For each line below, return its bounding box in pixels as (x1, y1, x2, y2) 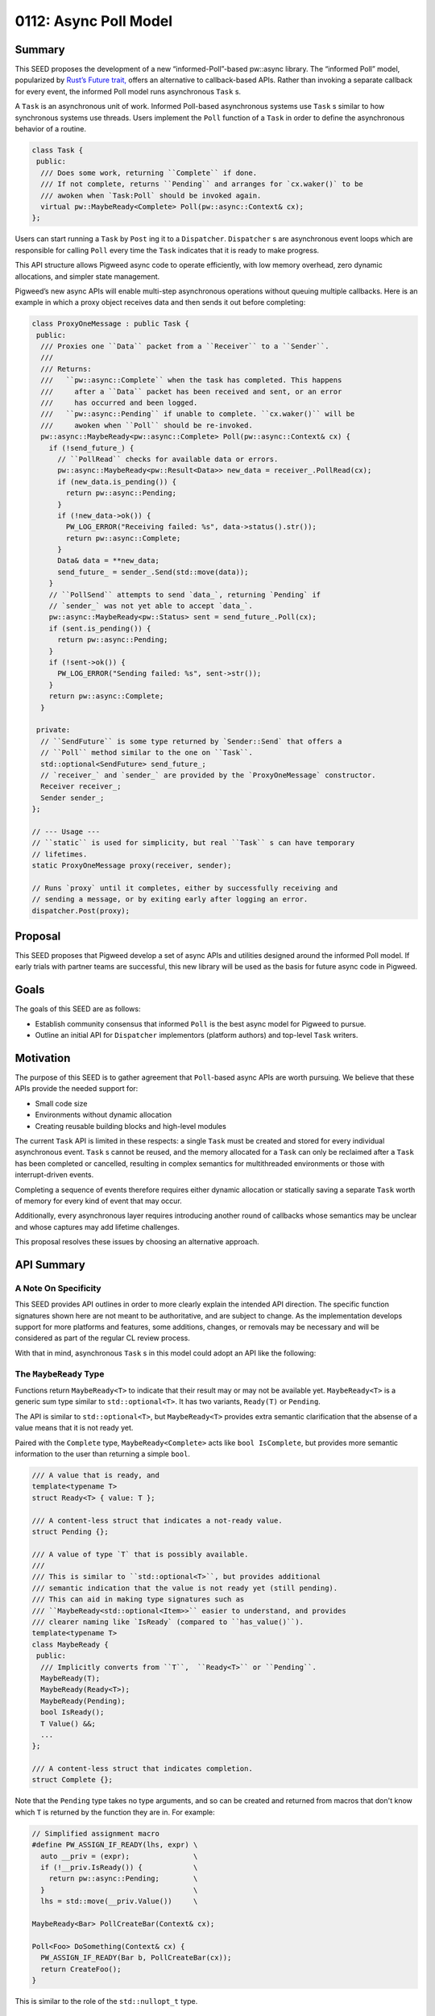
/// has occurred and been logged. (40, 398, 198, 407)
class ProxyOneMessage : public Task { (31, 319, 189, 328)
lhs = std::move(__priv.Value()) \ (40, 1897, 198, 1906)
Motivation (14, 1051, 71, 1064)
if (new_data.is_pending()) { (57, 477, 177, 486)
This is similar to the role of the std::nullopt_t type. (14, 1996, 198, 2006)
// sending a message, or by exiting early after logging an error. (31, 895, 309, 904)
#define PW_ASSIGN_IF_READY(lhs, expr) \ (31, 1840, 198, 1850)
